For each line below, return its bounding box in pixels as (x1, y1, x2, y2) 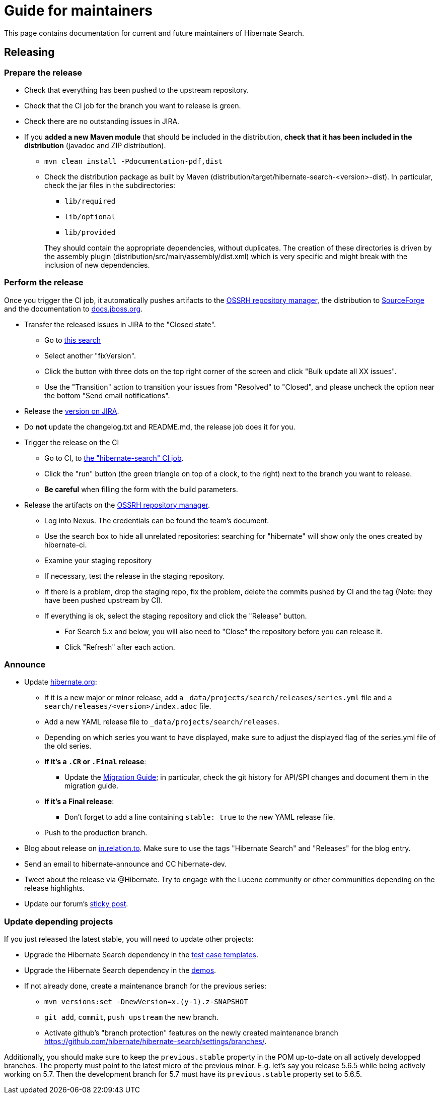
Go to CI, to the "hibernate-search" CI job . (44, 453, 184, 462)
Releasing (4, 46, 55, 59)
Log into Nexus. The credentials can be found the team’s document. (44, 516, 269, 525)
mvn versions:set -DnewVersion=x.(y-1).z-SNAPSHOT (44, 998, 248, 1006)
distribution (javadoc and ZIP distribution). (24, 141, 166, 150)
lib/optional (64, 212, 116, 221)
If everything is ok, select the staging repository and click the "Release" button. (44, 611, 307, 620)
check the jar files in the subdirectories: (44, 180, 176, 190)
